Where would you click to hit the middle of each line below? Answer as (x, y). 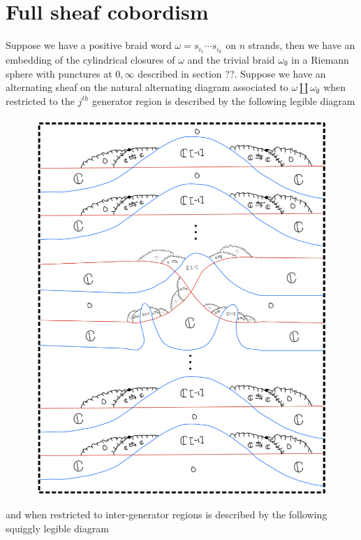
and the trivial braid (231, 59)
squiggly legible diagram (57, 528)
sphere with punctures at (59, 73)
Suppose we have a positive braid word (89, 45)
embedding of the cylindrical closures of (90, 59)
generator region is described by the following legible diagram (224, 100)
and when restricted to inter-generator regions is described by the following (167, 514)
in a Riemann (320, 59)
